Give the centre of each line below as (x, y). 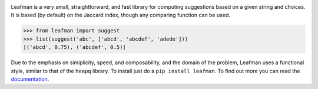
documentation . (30, 79)
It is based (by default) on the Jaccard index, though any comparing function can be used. (121, 15)
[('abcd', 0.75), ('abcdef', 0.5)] (74, 47)
